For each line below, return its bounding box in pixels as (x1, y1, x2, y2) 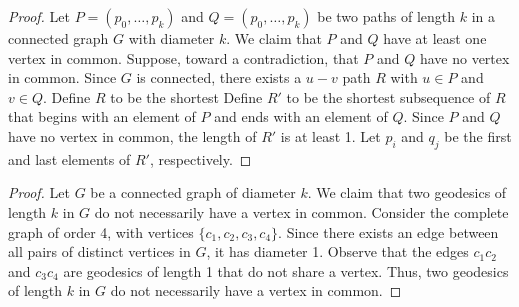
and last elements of (8, 148, 131, 169)
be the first (444, 125, 512, 146)
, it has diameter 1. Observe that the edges (206, 241, 469, 262)
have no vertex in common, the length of (8, 125, 257, 146)
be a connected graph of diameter (90, 182, 296, 203)
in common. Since (8, 67, 117, 88)
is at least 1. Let (280, 125, 381, 146)
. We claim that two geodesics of (307, 182, 507, 203)
